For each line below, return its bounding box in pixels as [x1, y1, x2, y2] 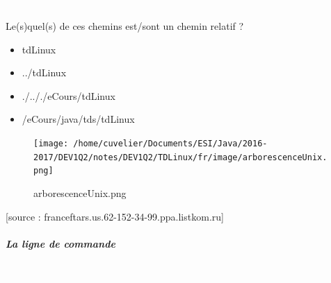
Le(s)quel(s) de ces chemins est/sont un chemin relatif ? [6, 18, 244, 33]
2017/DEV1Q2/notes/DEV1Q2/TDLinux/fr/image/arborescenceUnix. [33, 152, 328, 162]
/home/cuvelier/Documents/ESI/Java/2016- [73, 138, 268, 148]
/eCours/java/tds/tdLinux [22, 112, 135, 126]
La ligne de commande [6, 236, 115, 250]
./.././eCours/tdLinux [22, 88, 115, 103]
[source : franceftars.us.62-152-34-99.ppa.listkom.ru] [6, 209, 224, 223]
